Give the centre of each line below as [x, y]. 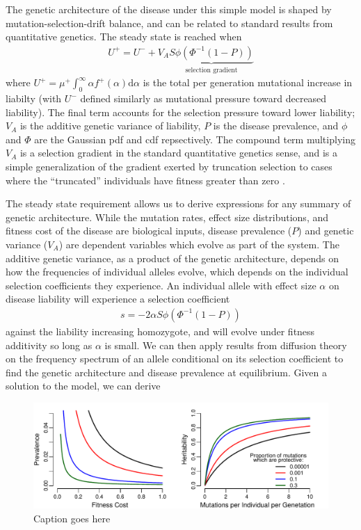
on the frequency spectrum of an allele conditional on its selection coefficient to [175, 359]
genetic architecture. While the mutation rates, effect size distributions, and [167, 217]
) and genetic [326, 231]
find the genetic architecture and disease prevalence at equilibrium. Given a [167, 372]
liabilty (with [34, 98]
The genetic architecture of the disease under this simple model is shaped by [169, 9]
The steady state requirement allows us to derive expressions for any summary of [178, 203]
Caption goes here [72, 518]
